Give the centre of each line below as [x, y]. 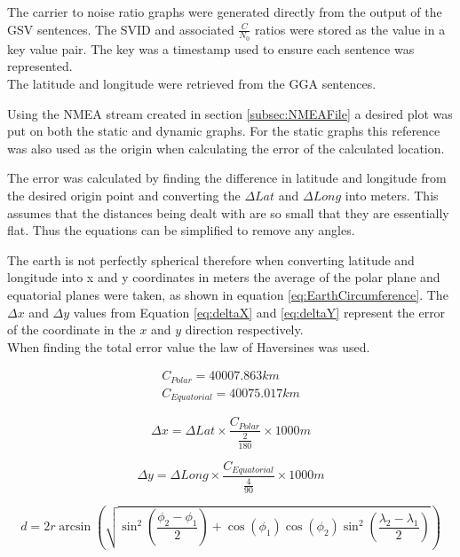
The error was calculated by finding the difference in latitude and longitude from [227, 178]
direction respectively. [244, 329]
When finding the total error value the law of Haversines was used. [189, 346]
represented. [40, 66]
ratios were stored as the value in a [350, 29]
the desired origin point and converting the [124, 195]
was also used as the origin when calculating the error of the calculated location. [226, 148]
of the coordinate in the [71, 329]
